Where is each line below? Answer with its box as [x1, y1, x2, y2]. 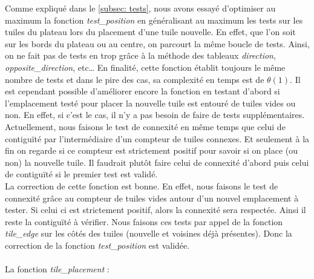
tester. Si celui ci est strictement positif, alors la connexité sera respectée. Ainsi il [5, 203, 306, 216]
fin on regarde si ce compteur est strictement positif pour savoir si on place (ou [5, 144, 298, 157]
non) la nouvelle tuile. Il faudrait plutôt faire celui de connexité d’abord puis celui [5, 156, 309, 168]
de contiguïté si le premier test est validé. [5, 168, 158, 180]
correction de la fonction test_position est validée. [5, 238, 190, 251]
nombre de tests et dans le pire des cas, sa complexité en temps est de [5, 73, 264, 85]
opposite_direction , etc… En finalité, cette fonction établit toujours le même [5, 61, 286, 73]
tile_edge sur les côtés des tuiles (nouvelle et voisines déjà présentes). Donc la [5, 227, 292, 240]
